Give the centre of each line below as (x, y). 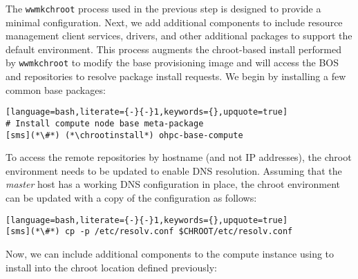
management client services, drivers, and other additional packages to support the (179, 36)
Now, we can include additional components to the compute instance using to (170, 253)
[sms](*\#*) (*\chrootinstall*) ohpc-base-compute (124, 135)
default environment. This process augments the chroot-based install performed (173, 49)
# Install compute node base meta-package (105, 123)
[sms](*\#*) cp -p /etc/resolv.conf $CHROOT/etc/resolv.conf (149, 232)
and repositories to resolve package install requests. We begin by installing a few (176, 76)
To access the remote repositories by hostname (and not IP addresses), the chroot (179, 157)
